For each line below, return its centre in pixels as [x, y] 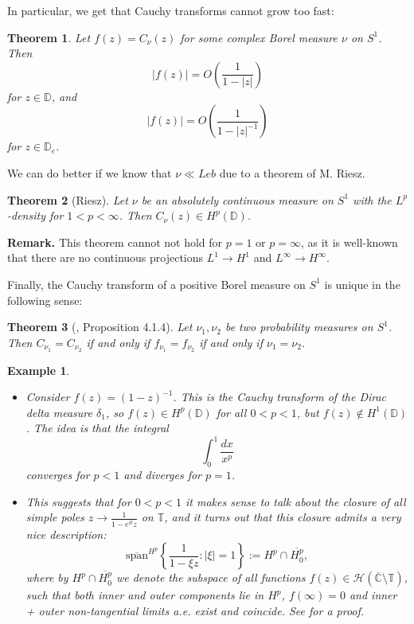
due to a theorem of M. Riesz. [292, 172]
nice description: [66, 534]
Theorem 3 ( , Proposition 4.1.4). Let [100, 327]
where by [47, 577]
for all [231, 412]
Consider [48, 397]
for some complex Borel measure [259, 37]
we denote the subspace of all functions [211, 577]
